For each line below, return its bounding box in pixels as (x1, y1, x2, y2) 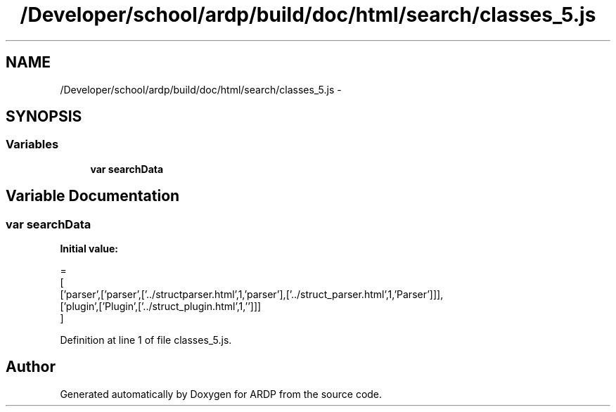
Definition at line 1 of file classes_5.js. (60, 334, 232, 347)
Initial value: (60, 243, 118, 255)
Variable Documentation (6, 187, 180, 205)
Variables (6, 137, 59, 152)
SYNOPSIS (6, 108, 82, 126)
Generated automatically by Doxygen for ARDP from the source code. (60, 387, 383, 400)
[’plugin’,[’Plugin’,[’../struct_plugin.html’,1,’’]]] (60, 300, 262, 313)
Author (6, 358, 56, 376)
